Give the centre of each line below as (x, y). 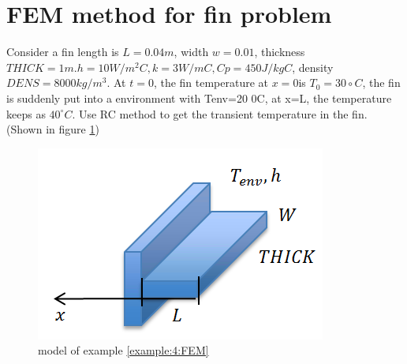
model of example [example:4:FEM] (123, 350)
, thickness (280, 52)
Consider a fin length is (63, 52)
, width (191, 52)
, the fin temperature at (211, 83)
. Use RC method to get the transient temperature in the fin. (220, 113)
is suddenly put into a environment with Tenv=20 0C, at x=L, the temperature (199, 98)
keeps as (26, 113)
